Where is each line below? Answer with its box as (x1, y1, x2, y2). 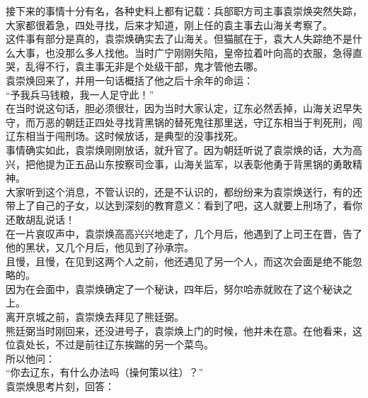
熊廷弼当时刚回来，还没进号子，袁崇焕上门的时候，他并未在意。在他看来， (6, 323, 352, 338)
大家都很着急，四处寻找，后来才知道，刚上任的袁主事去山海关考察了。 (6, 17, 333, 32)
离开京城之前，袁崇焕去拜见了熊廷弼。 (6, 309, 184, 324)
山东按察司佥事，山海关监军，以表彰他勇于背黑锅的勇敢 (94, 156, 352, 171)
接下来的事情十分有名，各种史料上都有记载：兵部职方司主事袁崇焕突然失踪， (6, 4, 362, 18)
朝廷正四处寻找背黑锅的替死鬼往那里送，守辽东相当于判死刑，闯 (64, 114, 362, 129)
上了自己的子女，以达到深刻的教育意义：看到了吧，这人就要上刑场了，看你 (15, 198, 362, 213)
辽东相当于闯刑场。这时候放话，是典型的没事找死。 (6, 128, 243, 143)
